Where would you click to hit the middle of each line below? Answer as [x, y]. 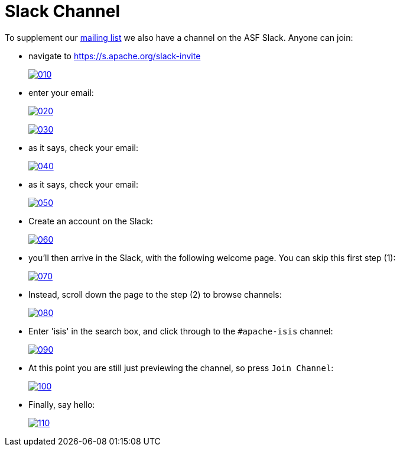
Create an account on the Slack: [91, 221]
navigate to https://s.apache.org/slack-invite [115, 56]
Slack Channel [63, 11]
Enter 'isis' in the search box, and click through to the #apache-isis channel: [181, 331]
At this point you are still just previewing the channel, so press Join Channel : [181, 368]
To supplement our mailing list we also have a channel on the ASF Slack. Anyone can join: [179, 37]
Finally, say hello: [62, 404]
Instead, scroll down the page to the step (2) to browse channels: [155, 294]
